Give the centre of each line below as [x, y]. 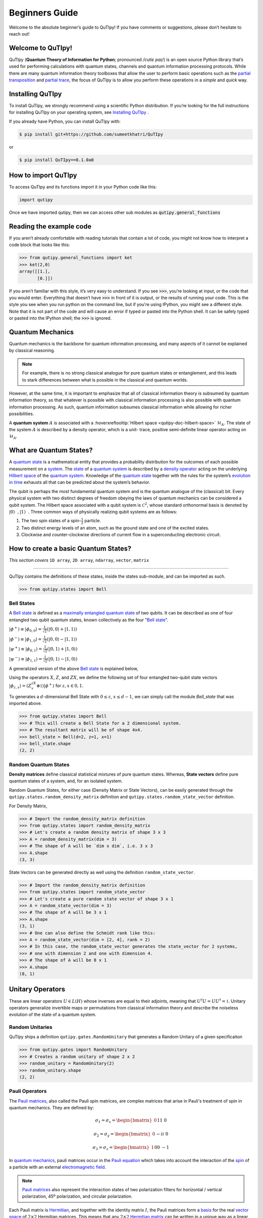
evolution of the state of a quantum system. [53, 1015]
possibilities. [21, 414]
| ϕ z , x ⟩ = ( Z [20, 686]
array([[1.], [35, 271]
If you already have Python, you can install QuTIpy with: [65, 121]
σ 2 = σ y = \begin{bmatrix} [122, 1134]
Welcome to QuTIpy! [41, 48]
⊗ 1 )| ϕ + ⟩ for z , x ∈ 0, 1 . [60, 685]
